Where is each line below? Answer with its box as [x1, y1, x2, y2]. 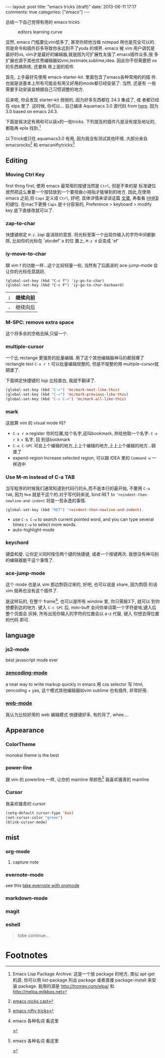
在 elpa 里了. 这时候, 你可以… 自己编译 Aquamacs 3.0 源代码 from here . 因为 [5, 103, 159, 109]
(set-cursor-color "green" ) [5, 815, 63, 820]
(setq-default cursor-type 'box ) [5, 810, 74, 815]
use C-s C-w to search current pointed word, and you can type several [12, 516, 154, 522]
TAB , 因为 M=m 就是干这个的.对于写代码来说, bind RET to [5, 491, 115, 497]
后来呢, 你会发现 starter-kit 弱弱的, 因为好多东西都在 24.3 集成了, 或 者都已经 [5, 97, 160, 103]
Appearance [5, 726, 45, 735]
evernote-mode [5, 871, 44, 878]
